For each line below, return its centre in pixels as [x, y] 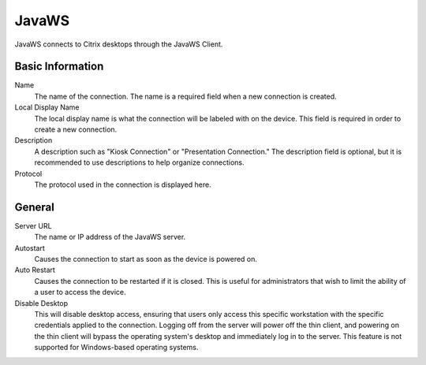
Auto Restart [35, 270]
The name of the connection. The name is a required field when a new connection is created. [185, 96]
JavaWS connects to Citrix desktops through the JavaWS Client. [119, 44]
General [35, 207]
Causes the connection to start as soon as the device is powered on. [146, 259]
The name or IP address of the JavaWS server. [110, 237]
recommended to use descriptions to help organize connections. [139, 162]
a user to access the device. [80, 292]
